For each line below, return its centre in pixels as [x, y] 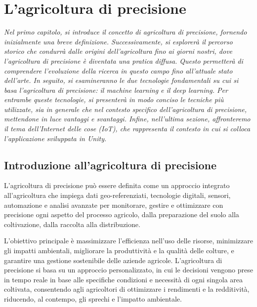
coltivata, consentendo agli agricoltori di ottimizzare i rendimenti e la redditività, [127, 289]
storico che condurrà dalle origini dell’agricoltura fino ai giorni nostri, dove [118, 51]
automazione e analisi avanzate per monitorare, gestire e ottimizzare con [114, 205]
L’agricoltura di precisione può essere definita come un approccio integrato [117, 185]
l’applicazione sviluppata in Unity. [55, 138]
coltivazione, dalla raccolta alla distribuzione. [72, 224]
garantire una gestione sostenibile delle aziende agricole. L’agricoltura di [113, 260]
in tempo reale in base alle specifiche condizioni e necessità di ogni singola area [124, 279]
